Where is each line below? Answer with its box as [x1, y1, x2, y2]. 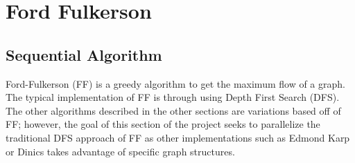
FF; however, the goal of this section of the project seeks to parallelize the [6, 117, 320, 131]
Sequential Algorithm [6, 44, 162, 65]
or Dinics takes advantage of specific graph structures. [6, 144, 235, 158]
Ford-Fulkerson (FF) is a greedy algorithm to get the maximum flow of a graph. [6, 76, 345, 90]
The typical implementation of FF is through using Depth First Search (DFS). [6, 90, 340, 104]
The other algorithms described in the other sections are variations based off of [6, 103, 341, 117]
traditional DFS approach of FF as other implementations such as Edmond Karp [6, 130, 350, 144]
